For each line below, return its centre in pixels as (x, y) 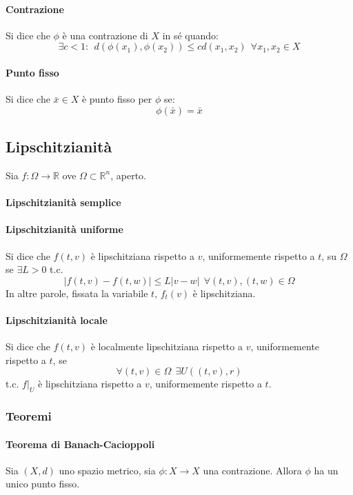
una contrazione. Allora (252, 470)
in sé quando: (190, 35)
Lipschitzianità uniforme (64, 229)
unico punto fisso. (43, 484)
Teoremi (29, 416)
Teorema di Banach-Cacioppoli (80, 444)
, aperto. (128, 175)
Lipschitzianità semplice (63, 202)
